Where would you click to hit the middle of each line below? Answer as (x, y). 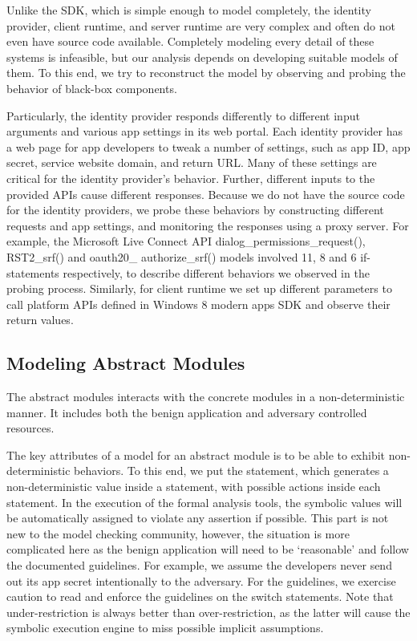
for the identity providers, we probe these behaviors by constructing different (195, 210)
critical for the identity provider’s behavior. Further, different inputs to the (191, 178)
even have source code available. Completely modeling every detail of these (190, 41)
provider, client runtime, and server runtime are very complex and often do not (201, 25)
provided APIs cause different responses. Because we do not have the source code (206, 194)
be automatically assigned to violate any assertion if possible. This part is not (198, 518)
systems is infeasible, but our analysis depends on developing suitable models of (202, 57)
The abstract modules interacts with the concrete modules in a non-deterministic (206, 397)
